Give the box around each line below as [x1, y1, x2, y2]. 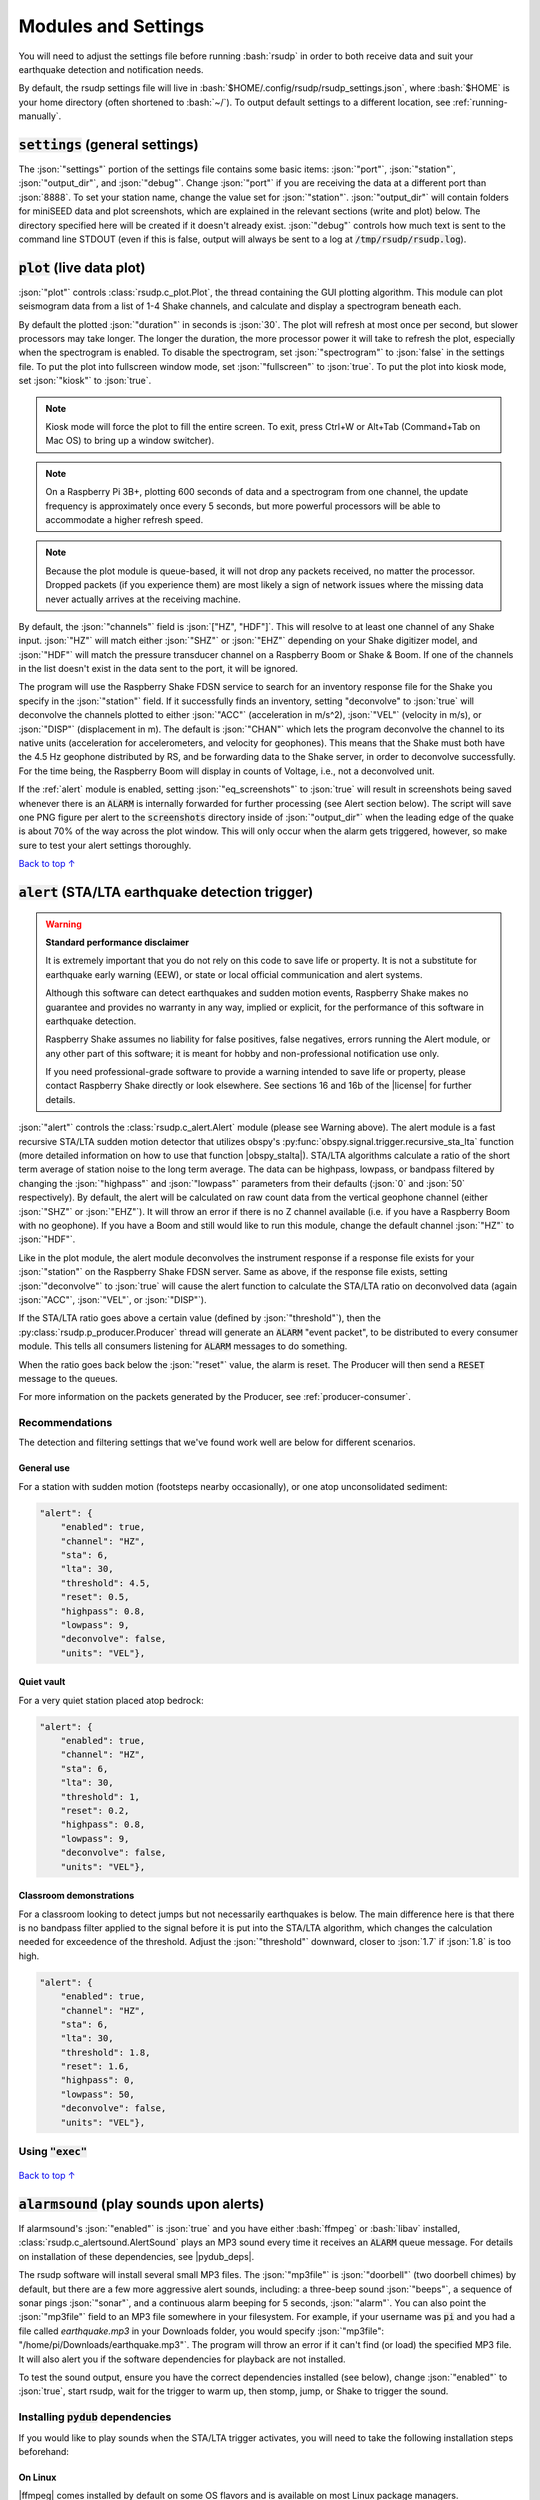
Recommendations [18, 1416, 113, 1430]
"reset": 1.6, [60, 2061, 130, 2072]
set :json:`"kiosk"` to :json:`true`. [18, 375, 152, 387]
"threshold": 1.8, [60, 2046, 151, 2058]
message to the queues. [18, 1372, 119, 1384]
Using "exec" [18, 2144, 88, 2158]
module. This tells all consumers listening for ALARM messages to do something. [18, 1340, 348, 1352]
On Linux [18, 2471, 57, 2483]
